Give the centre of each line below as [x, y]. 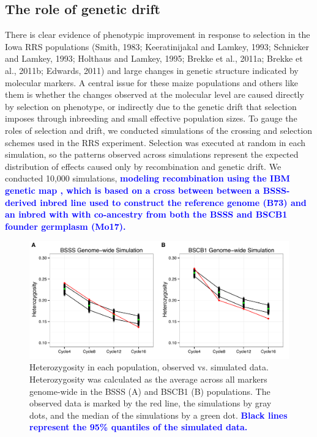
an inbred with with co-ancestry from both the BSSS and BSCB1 [146, 214]
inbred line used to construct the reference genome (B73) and [173, 202]
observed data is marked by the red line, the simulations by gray [151, 403]
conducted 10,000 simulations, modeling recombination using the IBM [147, 178]
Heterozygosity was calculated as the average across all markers [148, 379]
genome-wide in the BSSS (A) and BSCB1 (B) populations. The [150, 391]
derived [21, 202]
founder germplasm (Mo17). [65, 226]
